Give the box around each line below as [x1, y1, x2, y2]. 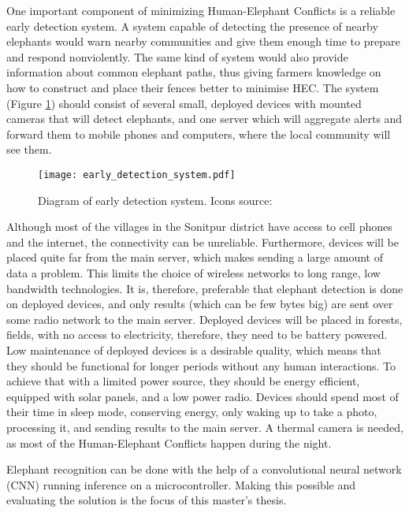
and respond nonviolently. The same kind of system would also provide [6, 48, 348, 65]
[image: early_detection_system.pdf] [38, 169, 236, 180]
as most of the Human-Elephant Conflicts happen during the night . [6, 434, 332, 451]
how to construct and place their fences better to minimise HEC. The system [6, 79, 379, 95]
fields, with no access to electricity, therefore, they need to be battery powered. [6, 326, 388, 343]
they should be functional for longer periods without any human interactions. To [6, 357, 396, 374]
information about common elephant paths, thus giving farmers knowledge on [6, 64, 381, 80]
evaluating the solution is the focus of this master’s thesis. [6, 492, 287, 508]
